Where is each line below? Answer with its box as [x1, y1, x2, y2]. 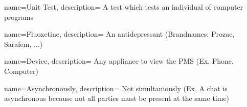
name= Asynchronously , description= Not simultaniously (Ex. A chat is [4, 83, 228, 93]
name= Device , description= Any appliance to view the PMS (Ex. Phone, [4, 56, 234, 66]
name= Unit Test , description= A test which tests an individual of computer [4, 2, 243, 12]
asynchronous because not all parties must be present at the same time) [4, 93, 230, 103]
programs [4, 11, 33, 22]
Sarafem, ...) [4, 38, 43, 49]
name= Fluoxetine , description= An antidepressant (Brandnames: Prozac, [4, 29, 235, 39]
